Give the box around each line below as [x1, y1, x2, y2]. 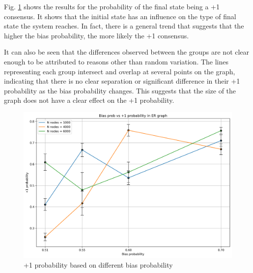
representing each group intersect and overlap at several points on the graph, [4, 66, 235, 76]
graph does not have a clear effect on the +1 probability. [4, 95, 174, 105]
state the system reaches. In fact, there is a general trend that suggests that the [4, 21, 244, 31]
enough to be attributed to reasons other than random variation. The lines [4, 56, 229, 66]
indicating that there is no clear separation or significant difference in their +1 [4, 76, 240, 86]
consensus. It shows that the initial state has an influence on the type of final [4, 11, 236, 21]
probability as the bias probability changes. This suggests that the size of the [4, 85, 236, 95]
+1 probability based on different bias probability [24, 259, 173, 270]
